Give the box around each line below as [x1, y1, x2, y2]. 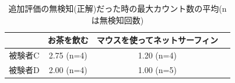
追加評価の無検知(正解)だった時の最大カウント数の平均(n [8, 2, 227, 14]
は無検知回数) [91, 13, 144, 26]
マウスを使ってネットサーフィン [96, 34, 218, 46]
